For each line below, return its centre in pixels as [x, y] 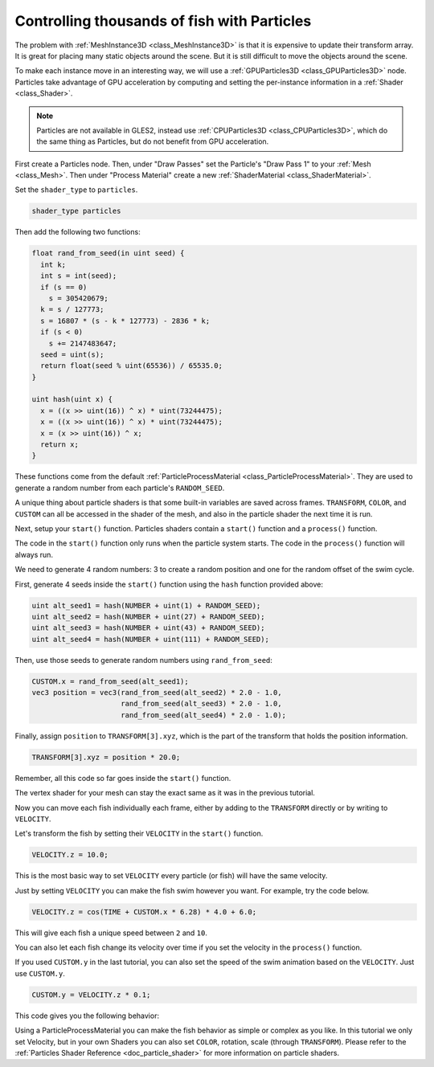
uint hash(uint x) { [72, 399]
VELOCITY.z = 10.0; [70, 855]
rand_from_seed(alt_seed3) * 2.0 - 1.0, [201, 704]
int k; [53, 264]
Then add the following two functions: [78, 232]
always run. [34, 554]
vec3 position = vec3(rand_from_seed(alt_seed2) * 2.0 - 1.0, [157, 693]
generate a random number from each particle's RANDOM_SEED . [120, 488]
